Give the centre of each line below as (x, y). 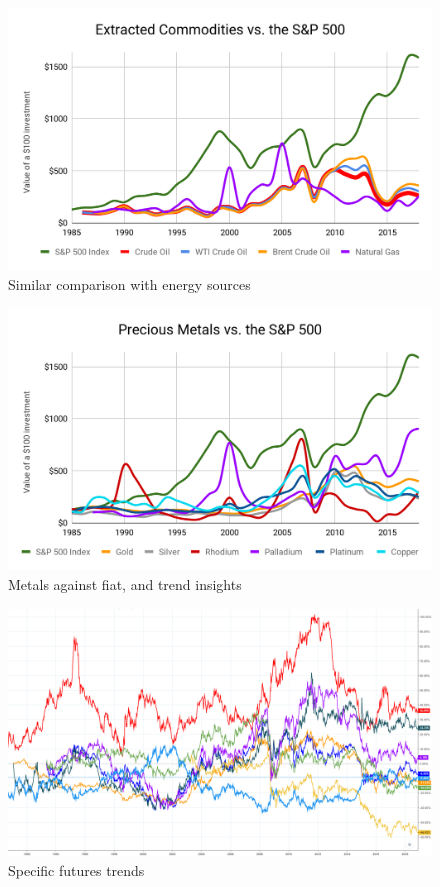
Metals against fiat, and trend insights (125, 583)
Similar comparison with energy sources (129, 283)
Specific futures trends (76, 869)
